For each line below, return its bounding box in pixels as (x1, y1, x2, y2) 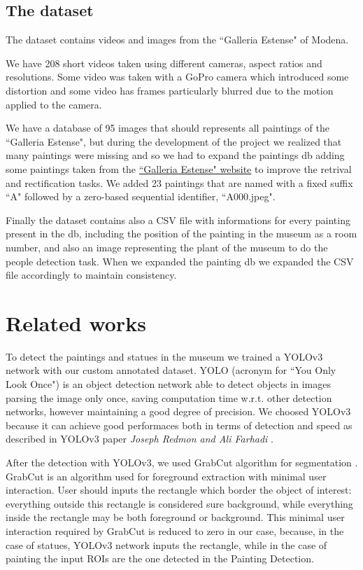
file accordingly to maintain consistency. (6, 267, 177, 282)
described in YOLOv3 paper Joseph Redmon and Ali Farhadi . (6, 431, 273, 446)
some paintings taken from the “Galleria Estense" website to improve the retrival (6, 161, 352, 176)
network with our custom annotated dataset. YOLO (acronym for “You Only (6, 363, 336, 377)
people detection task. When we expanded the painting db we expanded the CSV (6, 253, 354, 268)
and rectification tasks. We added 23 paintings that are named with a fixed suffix (6, 175, 353, 190)
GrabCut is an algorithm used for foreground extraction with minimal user (6, 468, 327, 483)
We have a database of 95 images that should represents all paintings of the (6, 120, 329, 135)
